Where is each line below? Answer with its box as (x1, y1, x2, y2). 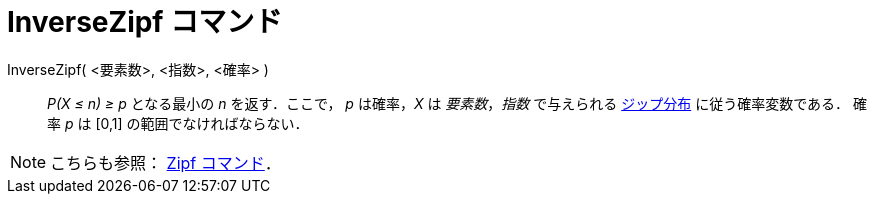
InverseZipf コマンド (7, 5, 283, 39)
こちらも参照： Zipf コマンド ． (50, 152, 281, 173)
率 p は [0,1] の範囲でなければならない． (47, 114, 309, 132)
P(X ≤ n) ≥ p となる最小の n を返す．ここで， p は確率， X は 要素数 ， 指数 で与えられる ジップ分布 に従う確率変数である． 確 (47, 94, 867, 112)
